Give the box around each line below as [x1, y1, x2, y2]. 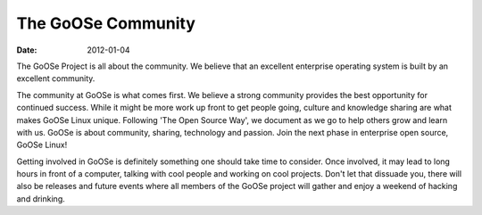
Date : [16, 45, 37, 55]
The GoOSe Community [16, 13, 196, 33]
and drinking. [16, 193, 66, 204]
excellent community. [16, 73, 96, 84]
